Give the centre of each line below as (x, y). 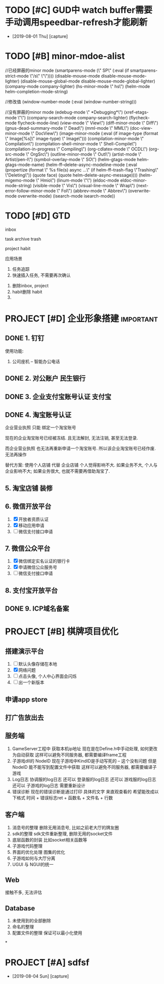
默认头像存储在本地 (38, 664)
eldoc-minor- (133, 180)
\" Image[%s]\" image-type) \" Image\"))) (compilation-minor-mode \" (75, 139)
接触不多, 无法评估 (23, 893)
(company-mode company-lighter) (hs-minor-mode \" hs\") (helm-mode (78, 86)
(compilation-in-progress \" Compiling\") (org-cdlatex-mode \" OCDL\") (76, 149)
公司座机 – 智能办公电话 (36, 361)
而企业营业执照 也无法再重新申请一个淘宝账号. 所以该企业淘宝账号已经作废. (80, 449)
